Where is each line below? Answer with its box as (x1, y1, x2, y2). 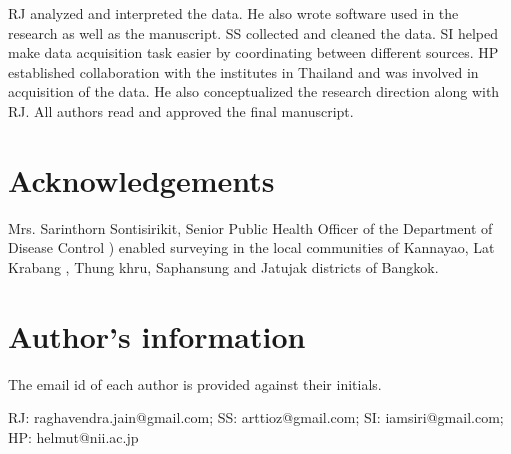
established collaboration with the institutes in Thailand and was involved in (8, 61, 479, 82)
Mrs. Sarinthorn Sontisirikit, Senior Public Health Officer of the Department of (8, 217, 493, 238)
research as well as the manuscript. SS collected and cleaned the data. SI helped (8, 22, 498, 43)
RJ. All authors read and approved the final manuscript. (8, 100, 354, 121)
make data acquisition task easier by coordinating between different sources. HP (8, 42, 499, 63)
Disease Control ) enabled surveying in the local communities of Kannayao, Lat (8, 237, 495, 258)
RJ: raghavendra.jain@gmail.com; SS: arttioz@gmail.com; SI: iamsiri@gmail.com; (8, 407, 504, 428)
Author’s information (8, 315, 306, 356)
